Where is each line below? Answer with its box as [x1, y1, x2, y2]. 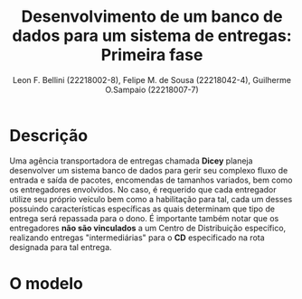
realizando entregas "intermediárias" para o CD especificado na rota [9, 232, 265, 243]
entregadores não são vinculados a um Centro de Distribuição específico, [9, 222, 287, 233]
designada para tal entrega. [9, 241, 112, 252]
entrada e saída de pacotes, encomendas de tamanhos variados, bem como [9, 174, 293, 185]
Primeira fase [100, 45, 203, 65]
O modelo [9, 273, 84, 294]
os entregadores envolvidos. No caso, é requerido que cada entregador [9, 183, 278, 195]
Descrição [9, 125, 89, 145]
